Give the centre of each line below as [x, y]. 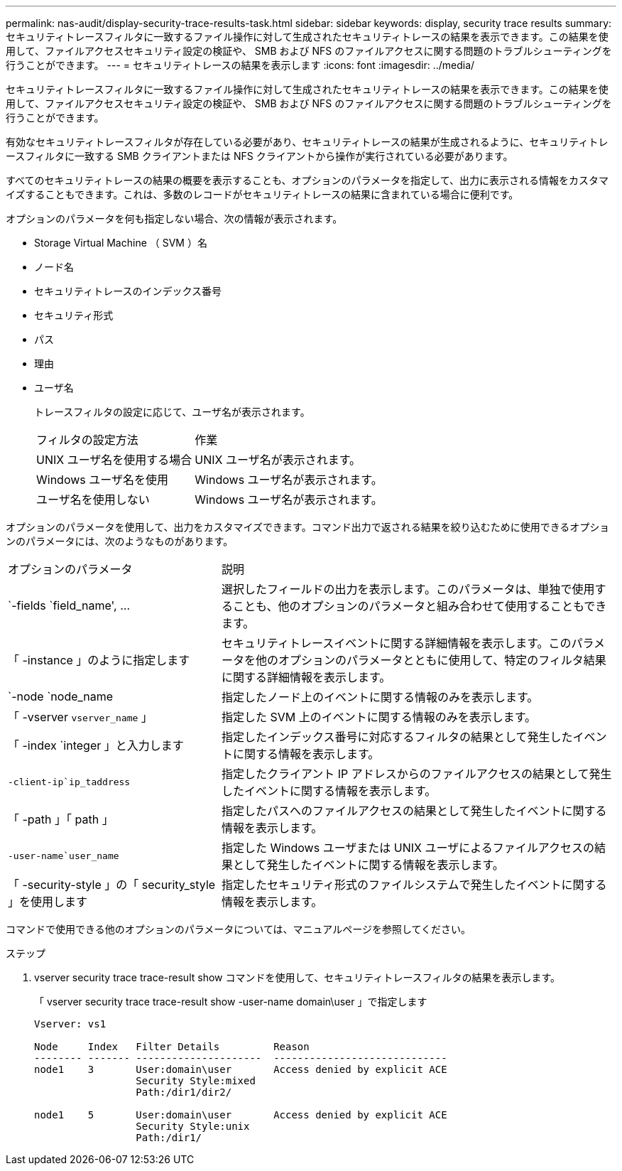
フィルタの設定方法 [87, 440]
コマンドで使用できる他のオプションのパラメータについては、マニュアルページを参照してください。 [239, 929]
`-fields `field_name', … [69, 605]
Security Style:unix [193, 1126]
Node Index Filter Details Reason [172, 1047]
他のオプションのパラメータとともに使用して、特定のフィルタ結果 [431, 660]
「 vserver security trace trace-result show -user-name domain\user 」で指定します [231, 1002]
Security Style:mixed [196, 1081]
